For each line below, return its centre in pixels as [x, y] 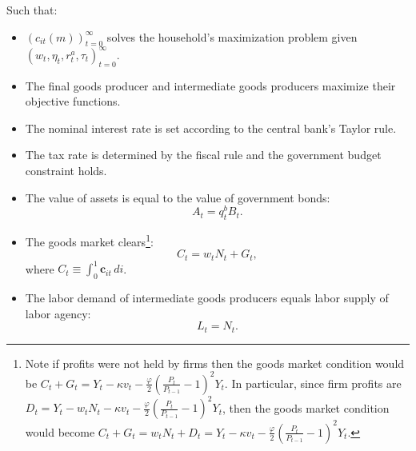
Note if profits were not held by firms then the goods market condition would [215, 363]
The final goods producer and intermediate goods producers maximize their [210, 85]
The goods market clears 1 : [89, 240]
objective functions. [73, 101]
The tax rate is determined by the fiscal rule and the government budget [203, 155]
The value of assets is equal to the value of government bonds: [178, 197]
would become [60, 431]
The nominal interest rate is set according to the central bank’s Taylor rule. [211, 128]
